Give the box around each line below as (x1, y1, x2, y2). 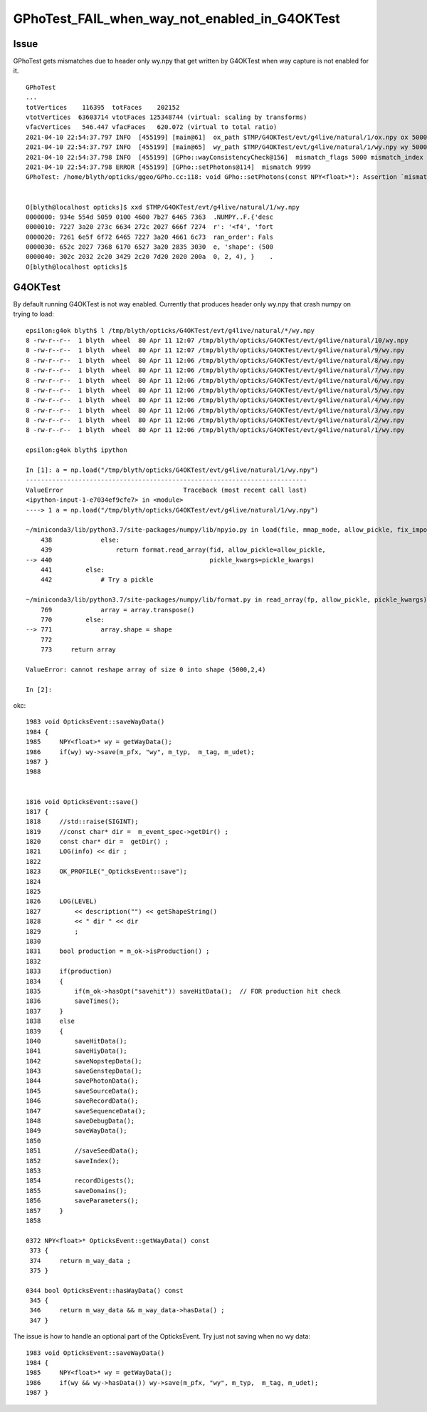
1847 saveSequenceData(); (26, 1107, 146, 1115)
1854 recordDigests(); (26, 1177, 135, 1185)
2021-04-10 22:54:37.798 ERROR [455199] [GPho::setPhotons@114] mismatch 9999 (26, 163, 311, 171)
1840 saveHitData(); (26, 1037, 127, 1045)
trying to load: (13, 310, 55, 319)
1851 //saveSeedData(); (26, 1147, 139, 1155)
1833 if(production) (26, 967, 112, 976)
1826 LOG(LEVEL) (26, 897, 97, 905)
